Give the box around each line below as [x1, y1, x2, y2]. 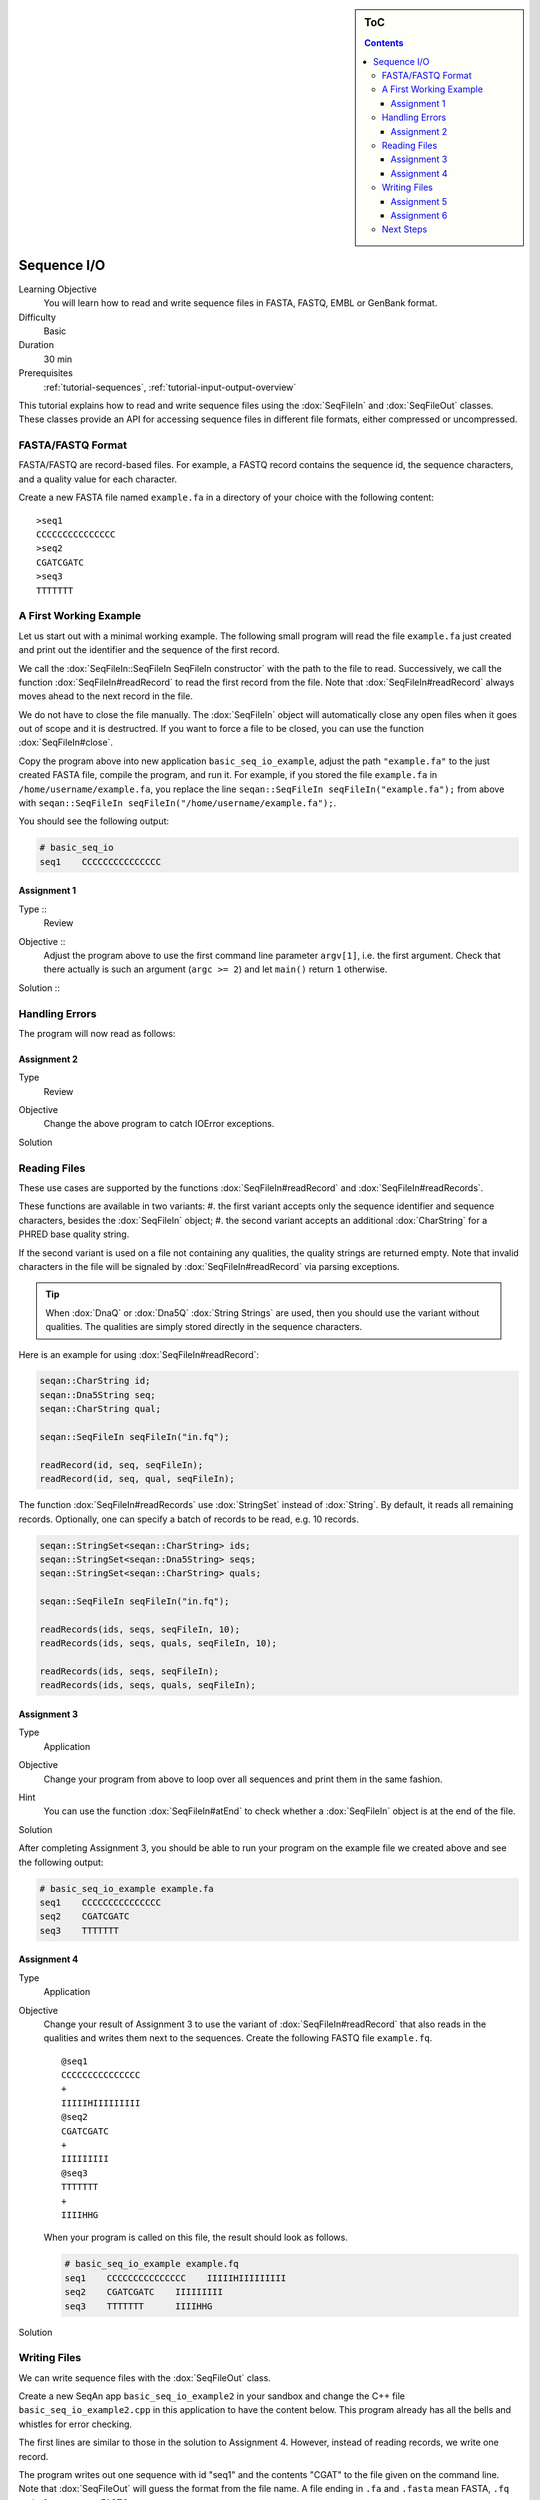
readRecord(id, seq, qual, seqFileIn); [39, 1473, 235, 1485]
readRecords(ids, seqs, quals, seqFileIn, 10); [39, 1638, 277, 1649]
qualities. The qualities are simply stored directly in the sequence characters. [45, 1321, 363, 1333]
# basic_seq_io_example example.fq [64, 2258, 239, 2270]
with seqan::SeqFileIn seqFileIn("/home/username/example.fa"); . [18, 797, 337, 809]
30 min [43, 353, 73, 365]
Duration [18, 339, 55, 351]
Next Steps [381, 223, 428, 235]
